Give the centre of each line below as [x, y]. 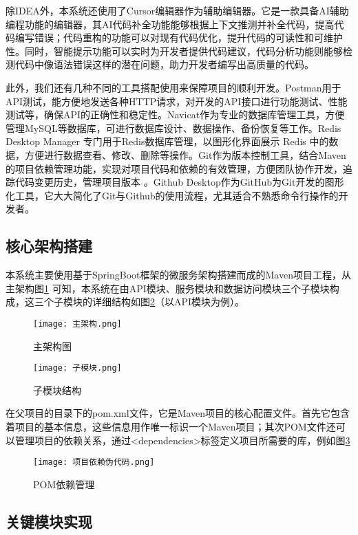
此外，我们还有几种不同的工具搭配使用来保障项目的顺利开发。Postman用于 [173, 87]
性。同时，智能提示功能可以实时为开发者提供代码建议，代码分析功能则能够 [174, 51]
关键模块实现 [49, 521]
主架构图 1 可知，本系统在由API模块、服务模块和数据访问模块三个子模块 [168, 288]
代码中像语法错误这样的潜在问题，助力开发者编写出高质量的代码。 [164, 64]
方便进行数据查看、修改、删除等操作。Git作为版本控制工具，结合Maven [185, 154]
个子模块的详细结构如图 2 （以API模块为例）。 [144, 302]
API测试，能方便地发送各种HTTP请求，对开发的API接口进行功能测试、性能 [177, 101]
